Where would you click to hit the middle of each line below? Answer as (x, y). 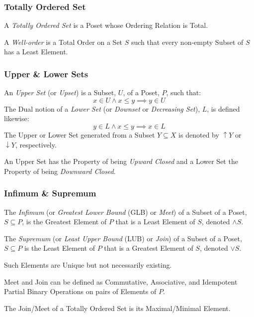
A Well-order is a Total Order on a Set (63, 42)
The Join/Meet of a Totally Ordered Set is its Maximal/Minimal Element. (117, 308)
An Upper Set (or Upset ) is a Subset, (60, 92)
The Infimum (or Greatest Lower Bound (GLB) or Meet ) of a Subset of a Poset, (126, 212)
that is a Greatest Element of (149, 248)
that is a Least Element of (155, 222)
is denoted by (199, 135)
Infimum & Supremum (50, 193)
